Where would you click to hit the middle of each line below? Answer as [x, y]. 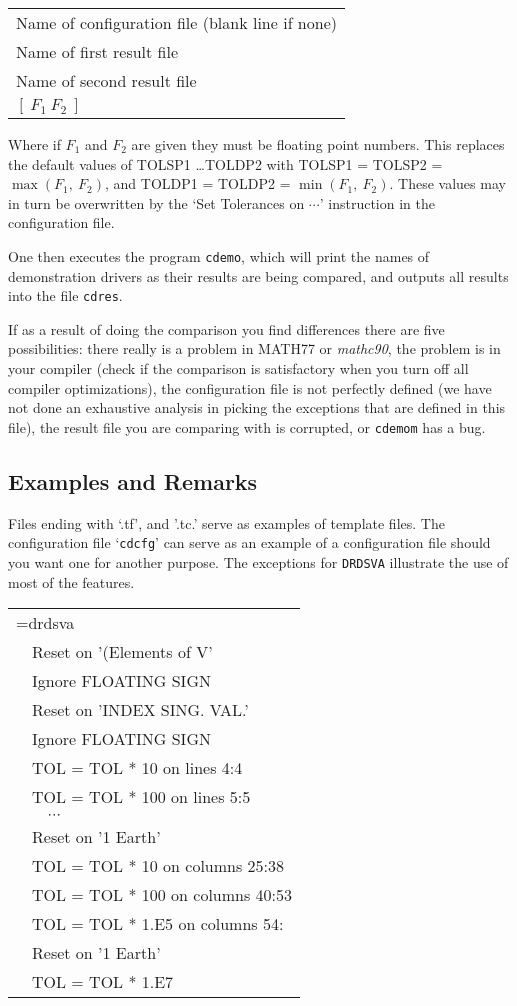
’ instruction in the [377, 202]
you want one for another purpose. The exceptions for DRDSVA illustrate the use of [258, 561]
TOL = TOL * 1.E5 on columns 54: [158, 924]
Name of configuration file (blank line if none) [176, 22]
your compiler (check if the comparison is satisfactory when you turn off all [238, 368]
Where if [34, 144]
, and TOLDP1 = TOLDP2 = [198, 183]
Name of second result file [106, 80]
